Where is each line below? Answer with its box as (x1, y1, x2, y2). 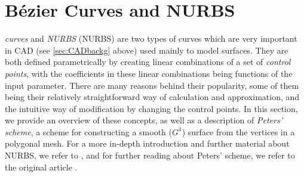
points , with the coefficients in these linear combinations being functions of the (5, 67, 293, 79)
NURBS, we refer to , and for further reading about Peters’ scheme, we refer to (5, 149, 295, 162)
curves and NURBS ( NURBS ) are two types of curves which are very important (5, 32, 297, 45)
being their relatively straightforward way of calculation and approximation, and (5, 91, 300, 103)
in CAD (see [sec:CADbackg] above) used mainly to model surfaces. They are (5, 44, 288, 56)
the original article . (5, 160, 78, 173)
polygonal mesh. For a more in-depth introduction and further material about (5, 137, 290, 150)
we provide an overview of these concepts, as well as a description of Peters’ (5, 114, 282, 126)
